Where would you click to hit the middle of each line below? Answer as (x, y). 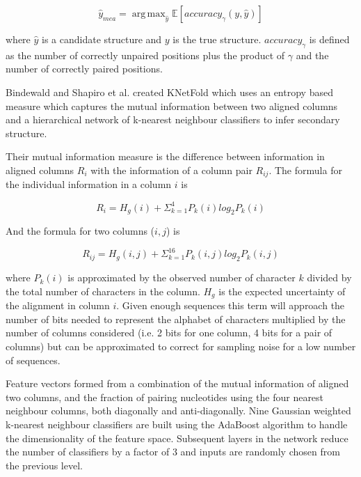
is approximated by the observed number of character (182, 277)
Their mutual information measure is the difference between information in (165, 156)
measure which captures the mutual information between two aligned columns (172, 105)
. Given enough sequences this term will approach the (231, 305)
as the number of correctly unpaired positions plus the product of (145, 55)
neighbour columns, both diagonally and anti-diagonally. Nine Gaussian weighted (178, 410)
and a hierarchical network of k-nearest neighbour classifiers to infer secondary (173, 119)
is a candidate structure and (102, 39)
